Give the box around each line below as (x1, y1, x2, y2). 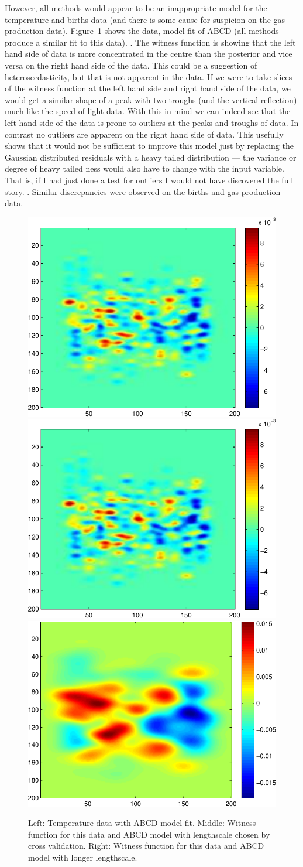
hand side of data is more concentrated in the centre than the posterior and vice (5, 47, 292, 60)
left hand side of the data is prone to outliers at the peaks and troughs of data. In (5, 116, 299, 128)
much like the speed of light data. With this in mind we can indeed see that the (5, 105, 291, 117)
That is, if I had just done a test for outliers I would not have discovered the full (5, 173, 294, 186)
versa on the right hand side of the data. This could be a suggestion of (5, 59, 257, 71)
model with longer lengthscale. (28, 851, 137, 863)
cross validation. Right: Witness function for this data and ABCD (28, 839, 264, 852)
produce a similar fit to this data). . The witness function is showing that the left (5, 36, 296, 48)
